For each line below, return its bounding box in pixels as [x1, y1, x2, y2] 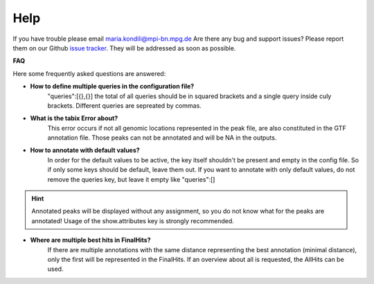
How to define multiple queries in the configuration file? [30, 82, 195, 91]
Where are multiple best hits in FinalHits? [30, 236, 151, 245]
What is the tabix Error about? [30, 114, 118, 122]
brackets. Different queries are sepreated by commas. [47, 101, 202, 110]
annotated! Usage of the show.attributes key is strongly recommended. [31, 216, 235, 225]
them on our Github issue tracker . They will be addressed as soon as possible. [12, 44, 236, 52]
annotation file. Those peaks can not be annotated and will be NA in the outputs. [47, 133, 277, 142]
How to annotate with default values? [30, 146, 140, 155]
